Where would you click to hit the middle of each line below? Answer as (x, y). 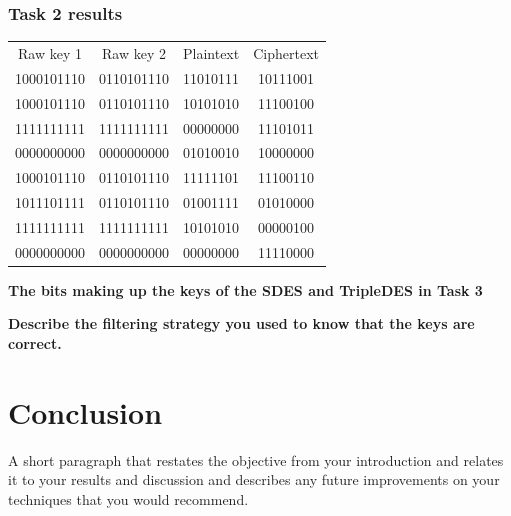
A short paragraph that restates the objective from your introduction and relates (256, 459)
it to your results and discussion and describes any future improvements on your (254, 479)
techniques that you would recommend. (128, 498)
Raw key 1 (50, 52)
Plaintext (211, 52)
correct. (35, 343)
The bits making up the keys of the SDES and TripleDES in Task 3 (245, 289)
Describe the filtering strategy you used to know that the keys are (241, 323)
